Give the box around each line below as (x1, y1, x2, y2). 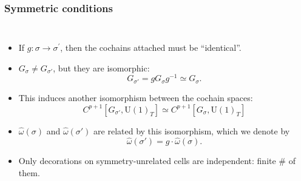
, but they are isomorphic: (53, 61, 150, 74)
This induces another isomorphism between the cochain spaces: (18, 91, 253, 104)
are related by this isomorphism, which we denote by (93, 124, 290, 137)
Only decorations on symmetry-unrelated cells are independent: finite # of (18, 154, 296, 167)
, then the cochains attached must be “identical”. (60, 41, 242, 54)
